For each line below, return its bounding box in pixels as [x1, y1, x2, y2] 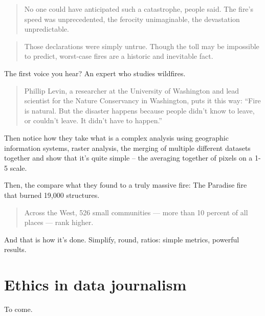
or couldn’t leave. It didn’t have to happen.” [24, 115, 162, 126]
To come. [4, 304, 33, 314]
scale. [10, 162, 27, 173]
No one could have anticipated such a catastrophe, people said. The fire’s [24, 4, 253, 14]
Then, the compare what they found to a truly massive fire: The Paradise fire [4, 179, 247, 190]
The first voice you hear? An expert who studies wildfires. [4, 67, 186, 78]
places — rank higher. [24, 217, 94, 228]
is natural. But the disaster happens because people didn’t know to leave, [24, 105, 255, 116]
